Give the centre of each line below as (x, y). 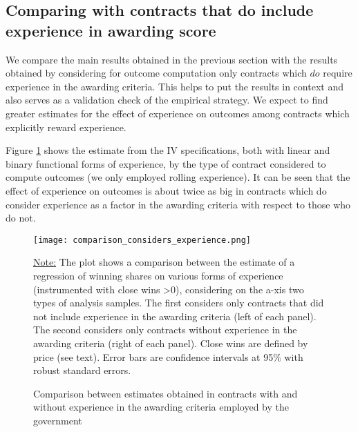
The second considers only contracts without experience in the (165, 330)
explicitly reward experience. (66, 127)
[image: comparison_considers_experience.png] (142, 240)
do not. (21, 218)
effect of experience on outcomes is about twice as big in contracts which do (166, 190)
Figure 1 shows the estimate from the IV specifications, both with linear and (168, 150)
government (58, 420)
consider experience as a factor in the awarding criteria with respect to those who (178, 204)
